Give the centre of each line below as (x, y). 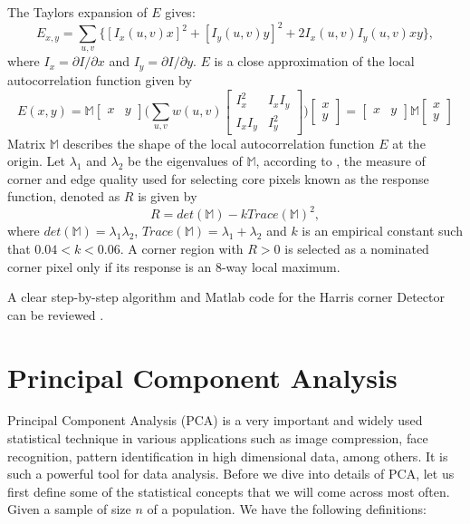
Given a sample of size (69, 509)
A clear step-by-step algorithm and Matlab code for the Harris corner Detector (226, 297)
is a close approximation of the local (314, 61)
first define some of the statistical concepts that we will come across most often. (229, 491)
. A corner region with (182, 248)
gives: (180, 12)
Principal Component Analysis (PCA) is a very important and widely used (215, 420)
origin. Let (37, 161)
